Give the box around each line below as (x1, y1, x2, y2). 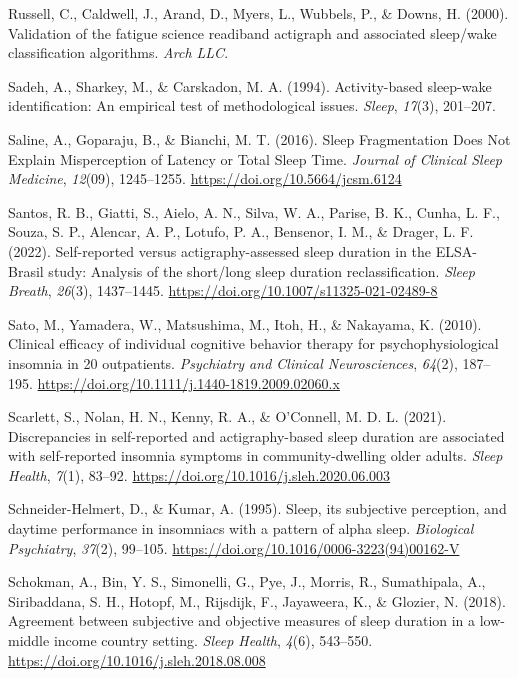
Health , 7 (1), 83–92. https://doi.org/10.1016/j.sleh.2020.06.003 (8, 464, 391, 485)
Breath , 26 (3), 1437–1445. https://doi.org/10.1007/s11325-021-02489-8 (8, 280, 438, 301)
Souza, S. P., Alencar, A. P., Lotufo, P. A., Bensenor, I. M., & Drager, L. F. (8, 221, 474, 242)
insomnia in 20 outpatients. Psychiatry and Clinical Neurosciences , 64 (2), (8, 352, 458, 373)
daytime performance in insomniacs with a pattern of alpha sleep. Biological (8, 518, 474, 539)
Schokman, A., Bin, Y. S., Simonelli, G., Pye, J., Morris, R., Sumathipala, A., (8, 571, 486, 592)
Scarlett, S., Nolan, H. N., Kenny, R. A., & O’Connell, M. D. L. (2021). (8, 406, 447, 427)
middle (8, 630, 50, 651)
